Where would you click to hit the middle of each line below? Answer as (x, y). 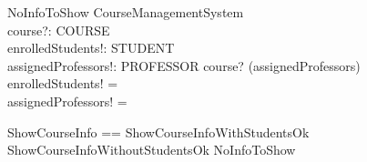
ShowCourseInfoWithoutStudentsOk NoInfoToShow (152, 150)
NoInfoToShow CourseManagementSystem (126, 12)
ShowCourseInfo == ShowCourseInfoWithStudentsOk (158, 132)
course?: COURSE (59, 30)
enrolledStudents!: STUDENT (91, 48)
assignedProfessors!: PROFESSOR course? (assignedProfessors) (184, 65)
